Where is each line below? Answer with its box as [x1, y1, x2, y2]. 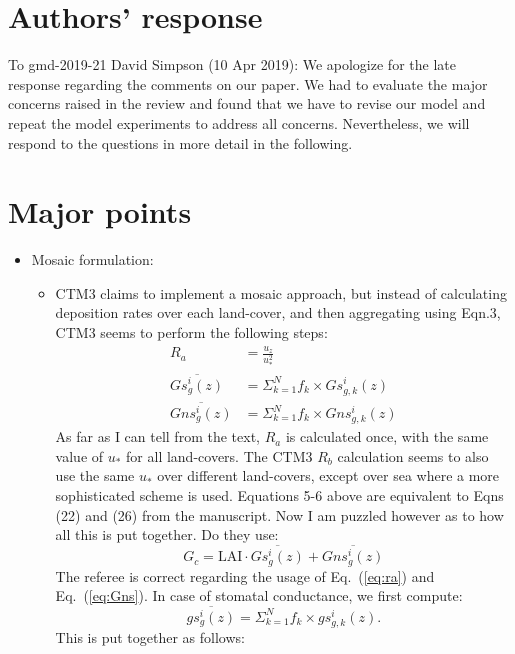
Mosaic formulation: [31, 249, 154, 270]
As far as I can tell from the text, [55, 426, 260, 447]
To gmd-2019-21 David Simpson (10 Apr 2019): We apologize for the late [8, 54, 456, 75]
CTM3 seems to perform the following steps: [55, 322, 328, 342]
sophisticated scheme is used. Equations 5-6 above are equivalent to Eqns [55, 484, 504, 505]
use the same [55, 465, 135, 486]
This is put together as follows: [55, 627, 245, 648]
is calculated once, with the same [285, 426, 489, 447]
